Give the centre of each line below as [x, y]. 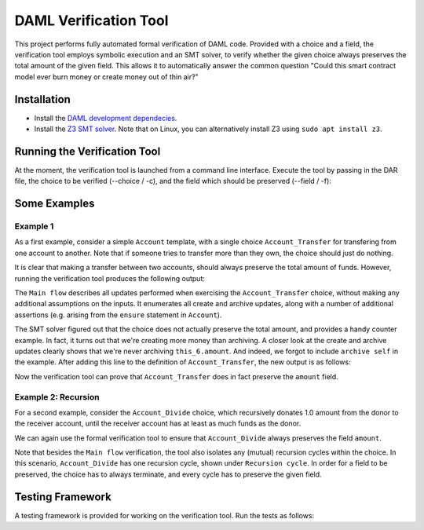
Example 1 [34, 226]
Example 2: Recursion [57, 397]
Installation [42, 99]
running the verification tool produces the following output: [110, 278]
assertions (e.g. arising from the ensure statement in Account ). [118, 315]
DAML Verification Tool [91, 20]
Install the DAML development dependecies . [106, 118]
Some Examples [55, 204]
